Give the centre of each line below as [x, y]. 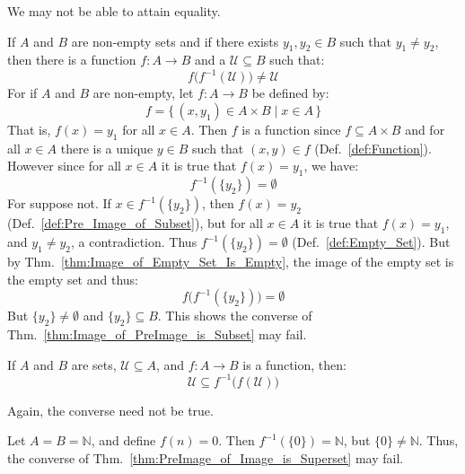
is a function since [291, 130]
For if [22, 93]
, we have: [331, 166]
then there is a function [72, 60]
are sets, [94, 364]
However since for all [64, 166]
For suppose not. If [59, 203]
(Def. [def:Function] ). [373, 148]
